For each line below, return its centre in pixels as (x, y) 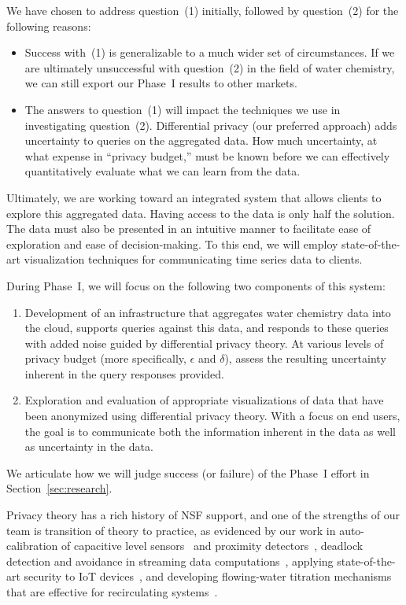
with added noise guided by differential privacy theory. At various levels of (204, 343)
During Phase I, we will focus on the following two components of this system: (196, 285)
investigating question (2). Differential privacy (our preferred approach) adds (211, 125)
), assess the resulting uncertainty (305, 358)
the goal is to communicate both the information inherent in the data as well (210, 431)
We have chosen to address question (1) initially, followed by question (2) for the (203, 10)
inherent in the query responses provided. (124, 373)
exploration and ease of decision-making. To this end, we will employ (172, 243)
